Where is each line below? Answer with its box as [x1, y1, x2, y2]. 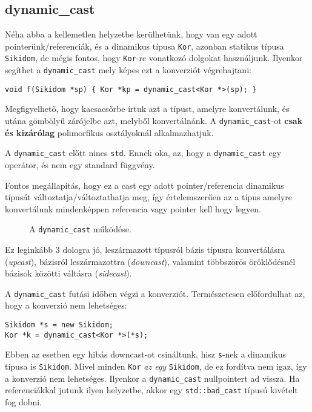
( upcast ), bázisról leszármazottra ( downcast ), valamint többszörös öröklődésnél [5, 255, 296, 267]
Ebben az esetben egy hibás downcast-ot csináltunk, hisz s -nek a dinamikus [5, 348, 287, 361]
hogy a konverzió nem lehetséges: [5, 299, 127, 312]
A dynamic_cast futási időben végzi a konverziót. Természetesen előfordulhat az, [5, 287, 305, 299]
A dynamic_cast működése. [29, 223, 131, 235]
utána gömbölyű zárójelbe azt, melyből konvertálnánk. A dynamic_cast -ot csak [5, 114, 303, 127]
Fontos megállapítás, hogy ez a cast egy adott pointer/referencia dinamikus [5, 178, 284, 191]
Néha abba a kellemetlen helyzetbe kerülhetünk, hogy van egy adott [5, 28, 257, 41]
